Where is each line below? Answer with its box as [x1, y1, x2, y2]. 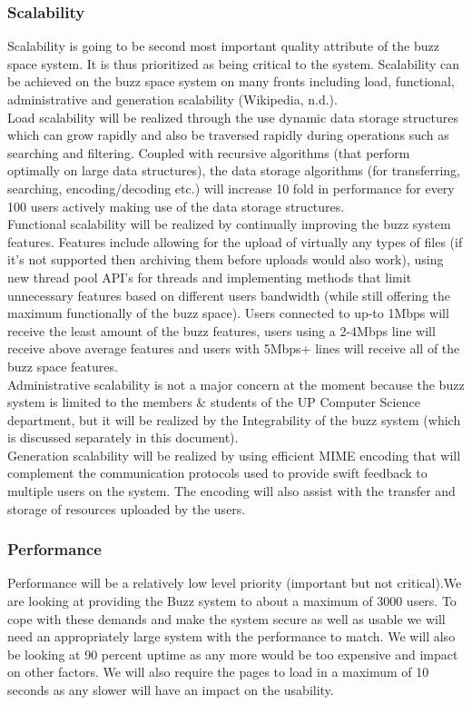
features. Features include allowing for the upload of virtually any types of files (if [7, 232, 463, 251]
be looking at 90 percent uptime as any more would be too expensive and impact [7, 644, 458, 663]
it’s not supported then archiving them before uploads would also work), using [7, 250, 444, 269]
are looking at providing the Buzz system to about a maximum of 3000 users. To [7, 591, 457, 611]
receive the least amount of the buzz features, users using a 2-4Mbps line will [7, 321, 436, 340]
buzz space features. [7, 356, 118, 375]
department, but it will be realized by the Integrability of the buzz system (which [7, 410, 461, 429]
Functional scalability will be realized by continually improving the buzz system [7, 214, 451, 233]
